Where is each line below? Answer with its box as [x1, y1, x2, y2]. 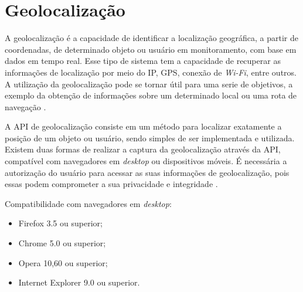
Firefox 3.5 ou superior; [18, 217, 103, 229]
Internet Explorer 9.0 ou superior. [18, 276, 140, 288]
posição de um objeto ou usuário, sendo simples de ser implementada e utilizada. [5, 131, 295, 144]
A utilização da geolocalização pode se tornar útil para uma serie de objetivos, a [5, 77, 293, 90]
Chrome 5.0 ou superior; [18, 237, 106, 249]
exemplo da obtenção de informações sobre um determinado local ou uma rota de [5, 89, 297, 101]
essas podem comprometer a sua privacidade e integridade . [5, 178, 218, 190]
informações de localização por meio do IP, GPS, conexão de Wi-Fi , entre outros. [5, 66, 297, 78]
